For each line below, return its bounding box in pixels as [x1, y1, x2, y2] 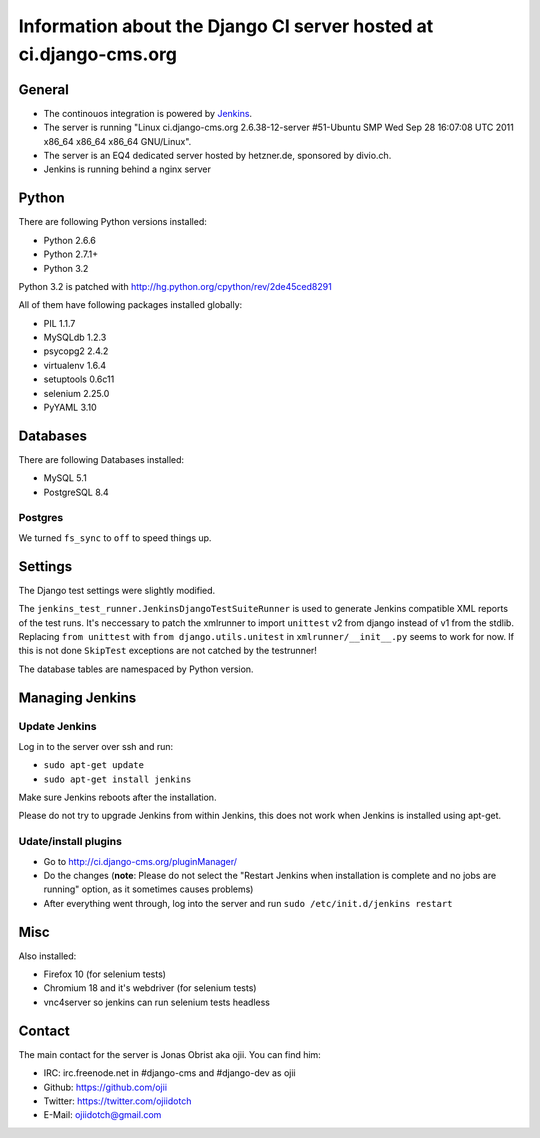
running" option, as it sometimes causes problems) [43, 883, 254, 895]
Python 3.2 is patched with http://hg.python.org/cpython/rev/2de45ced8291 [18, 280, 332, 292]
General [18, 81, 70, 98]
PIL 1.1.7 [43, 317, 76, 329]
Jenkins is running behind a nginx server [43, 163, 212, 175]
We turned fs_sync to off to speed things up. [18, 531, 212, 544]
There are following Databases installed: [18, 453, 185, 465]
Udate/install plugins [18, 835, 122, 849]
